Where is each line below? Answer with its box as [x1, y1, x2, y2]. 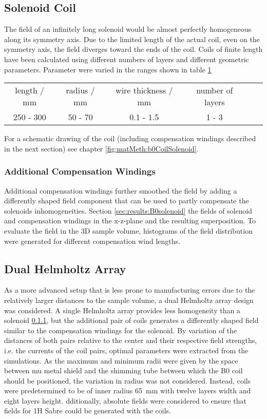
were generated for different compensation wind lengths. [4, 235, 180, 246]
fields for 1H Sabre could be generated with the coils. [4, 405, 171, 416]
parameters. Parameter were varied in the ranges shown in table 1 [4, 64, 212, 74]
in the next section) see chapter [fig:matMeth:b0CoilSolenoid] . [4, 143, 199, 154]
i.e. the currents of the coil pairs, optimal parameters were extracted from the [4, 345, 249, 355]
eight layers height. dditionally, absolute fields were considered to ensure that [4, 395, 246, 406]
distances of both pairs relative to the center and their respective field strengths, [4, 335, 257, 346]
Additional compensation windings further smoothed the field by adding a [4, 185, 237, 196]
